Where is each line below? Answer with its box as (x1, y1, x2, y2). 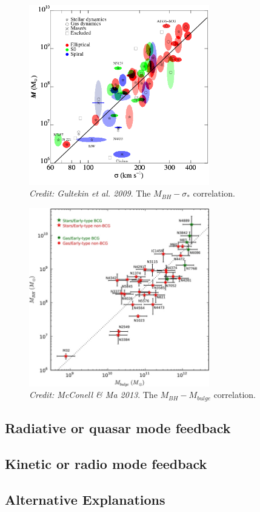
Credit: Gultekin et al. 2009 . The (29, 187, 151, 200)
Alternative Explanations (5, 490, 165, 508)
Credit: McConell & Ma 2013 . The (29, 388, 158, 401)
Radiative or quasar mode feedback (5, 419, 231, 437)
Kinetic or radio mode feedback (5, 454, 207, 473)
